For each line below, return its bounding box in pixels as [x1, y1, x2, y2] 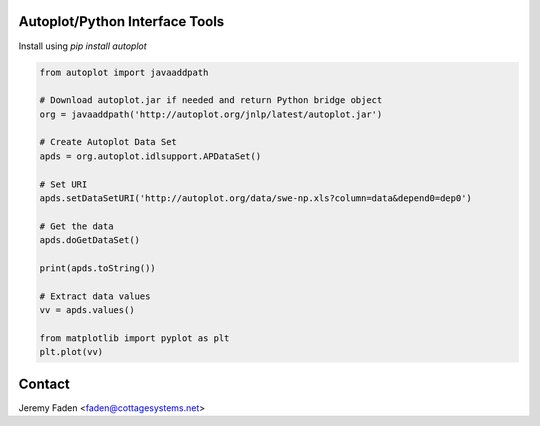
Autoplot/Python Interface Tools [18, 13, 225, 30]
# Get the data [39, 220, 114, 232]
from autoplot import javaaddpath [39, 66, 209, 78]
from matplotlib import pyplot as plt [39, 332, 230, 344]
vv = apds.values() [39, 305, 135, 316]
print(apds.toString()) [39, 262, 157, 274]
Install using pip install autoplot [18, 40, 147, 52]
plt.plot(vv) [39, 346, 104, 358]
